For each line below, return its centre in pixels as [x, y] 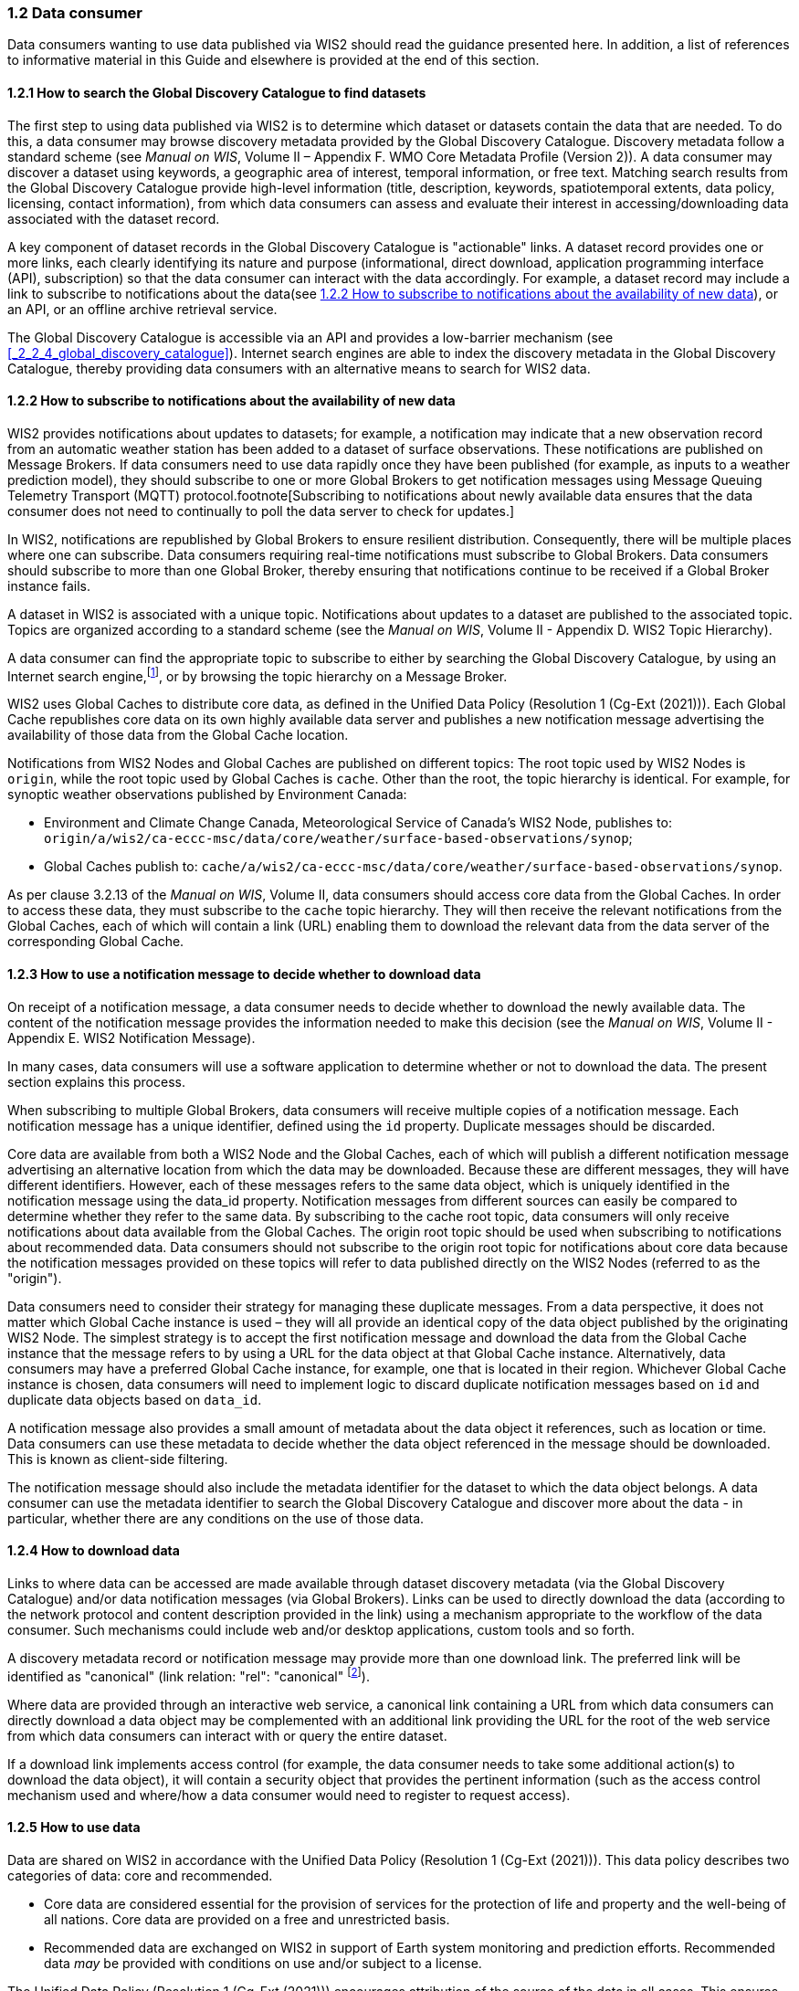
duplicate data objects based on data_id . [135, 1399]
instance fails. [49, 585]
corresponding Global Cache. [96, 942]
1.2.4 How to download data [94, 1551]
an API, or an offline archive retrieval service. [142, 309]
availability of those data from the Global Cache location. [178, 735]
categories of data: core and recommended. [140, 1875]
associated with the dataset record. [114, 218]
